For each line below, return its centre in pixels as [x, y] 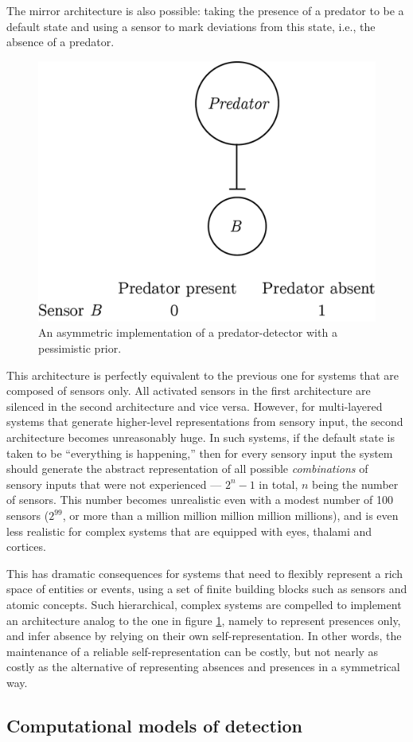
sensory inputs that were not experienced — [114, 484]
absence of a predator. [60, 42]
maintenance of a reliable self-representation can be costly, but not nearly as [193, 651]
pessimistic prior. [80, 348]
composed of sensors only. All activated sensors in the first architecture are [189, 391]
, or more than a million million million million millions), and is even [230, 515]
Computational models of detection [155, 725]
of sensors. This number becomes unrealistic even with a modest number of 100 [200, 500]
